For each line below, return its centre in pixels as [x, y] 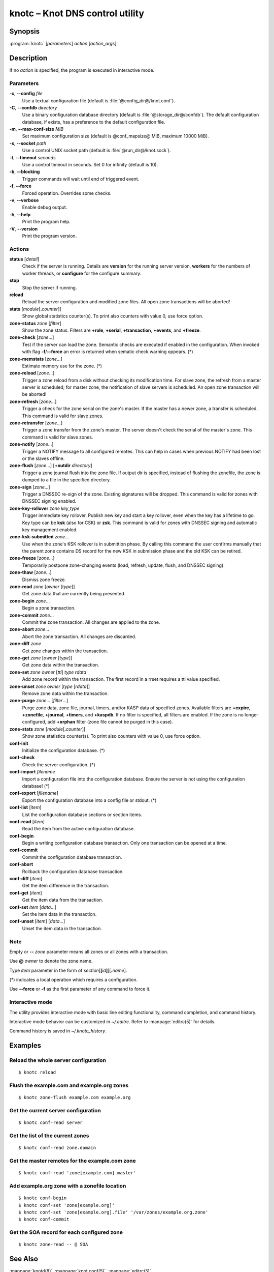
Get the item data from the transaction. [63, 900]
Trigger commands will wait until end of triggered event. [81, 179]
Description [28, 58]
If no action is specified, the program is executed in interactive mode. [82, 70]
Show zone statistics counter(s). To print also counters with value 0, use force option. [111, 736]
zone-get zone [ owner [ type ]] [41, 658]
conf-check [22, 758]
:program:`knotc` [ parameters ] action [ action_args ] [63, 44]
